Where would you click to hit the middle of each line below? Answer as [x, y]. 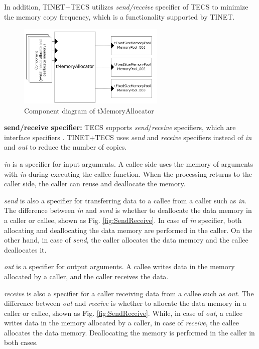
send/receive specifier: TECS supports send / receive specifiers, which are [120, 127]
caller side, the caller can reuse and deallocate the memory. [95, 184]
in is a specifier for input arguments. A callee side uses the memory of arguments [129, 163]
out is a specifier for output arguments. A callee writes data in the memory [119, 266]
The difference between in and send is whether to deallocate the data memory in [128, 210]
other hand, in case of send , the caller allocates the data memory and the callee [126, 240]
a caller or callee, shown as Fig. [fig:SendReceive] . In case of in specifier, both [123, 220]
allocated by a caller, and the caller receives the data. [86, 276]
